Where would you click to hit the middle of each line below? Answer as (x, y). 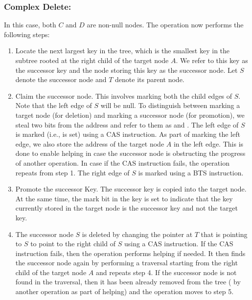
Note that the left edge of (54, 105)
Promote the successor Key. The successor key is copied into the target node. (131, 189)
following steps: (27, 34)
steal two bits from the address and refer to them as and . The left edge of (127, 124)
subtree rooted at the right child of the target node (92, 60)
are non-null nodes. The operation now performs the (165, 25)
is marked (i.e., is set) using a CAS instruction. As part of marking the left (128, 134)
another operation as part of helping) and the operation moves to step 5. (125, 291)
